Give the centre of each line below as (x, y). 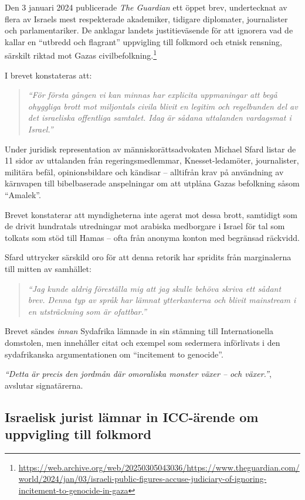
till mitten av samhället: (48, 268)
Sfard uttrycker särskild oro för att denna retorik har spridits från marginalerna (148, 257)
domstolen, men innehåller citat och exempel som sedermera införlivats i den (143, 342)
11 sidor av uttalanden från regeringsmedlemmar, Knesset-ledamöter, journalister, (152, 160)
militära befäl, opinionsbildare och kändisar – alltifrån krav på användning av (144, 171)
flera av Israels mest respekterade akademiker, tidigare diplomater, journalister (146, 18)
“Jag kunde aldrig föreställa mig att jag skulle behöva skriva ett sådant (155, 288)
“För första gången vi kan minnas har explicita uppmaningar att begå (152, 95)
